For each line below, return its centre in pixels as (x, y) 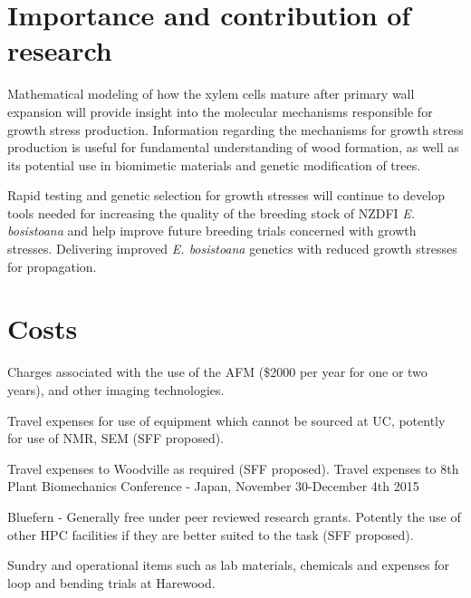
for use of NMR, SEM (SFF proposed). (116, 438)
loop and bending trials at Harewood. (111, 582)
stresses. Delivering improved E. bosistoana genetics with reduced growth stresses (232, 249)
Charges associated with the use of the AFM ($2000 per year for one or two (217, 372)
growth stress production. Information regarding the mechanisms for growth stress (235, 129)
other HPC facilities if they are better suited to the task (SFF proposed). (211, 534)
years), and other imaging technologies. (116, 389)
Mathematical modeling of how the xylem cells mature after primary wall (211, 94)
